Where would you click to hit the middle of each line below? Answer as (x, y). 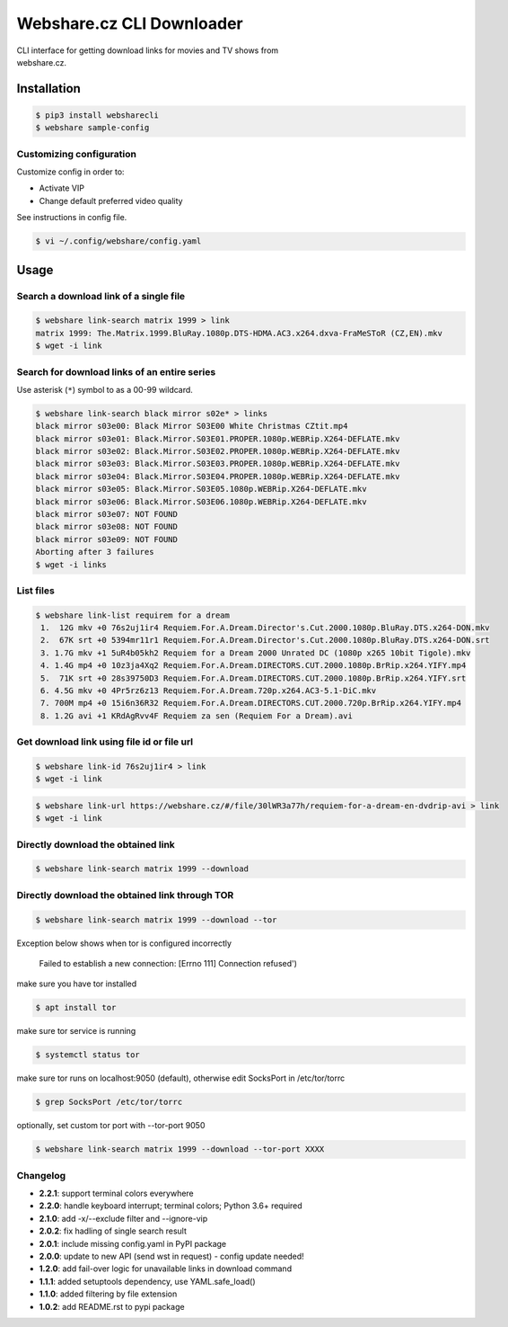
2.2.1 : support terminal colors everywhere (117, 1193)
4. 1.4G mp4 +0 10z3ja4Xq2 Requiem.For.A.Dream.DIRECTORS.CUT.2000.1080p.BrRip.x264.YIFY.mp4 (254, 666)
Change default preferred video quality (111, 200)
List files (36, 591)
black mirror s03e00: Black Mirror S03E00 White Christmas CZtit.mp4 (192, 426)
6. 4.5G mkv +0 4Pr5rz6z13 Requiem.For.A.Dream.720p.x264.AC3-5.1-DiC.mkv (209, 691)
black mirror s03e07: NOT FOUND (107, 514)
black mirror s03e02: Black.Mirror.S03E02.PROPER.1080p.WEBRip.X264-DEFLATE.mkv (218, 451)
